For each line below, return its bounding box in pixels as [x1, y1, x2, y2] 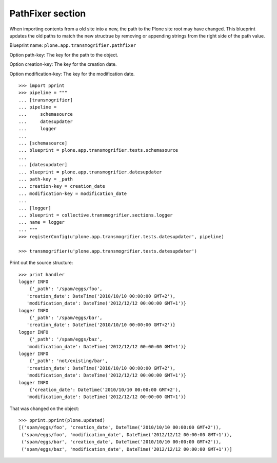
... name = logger [18, 219, 65, 225]
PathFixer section [9, 8, 86, 19]
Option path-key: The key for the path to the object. [9, 51, 118, 58]
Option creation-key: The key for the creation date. [9, 61, 117, 67]
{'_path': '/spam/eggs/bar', [29, 315, 103, 320]
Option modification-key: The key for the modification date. [9, 70, 135, 77]
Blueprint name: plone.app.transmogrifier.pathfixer [9, 42, 136, 48]
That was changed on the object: [9, 405, 80, 412]
